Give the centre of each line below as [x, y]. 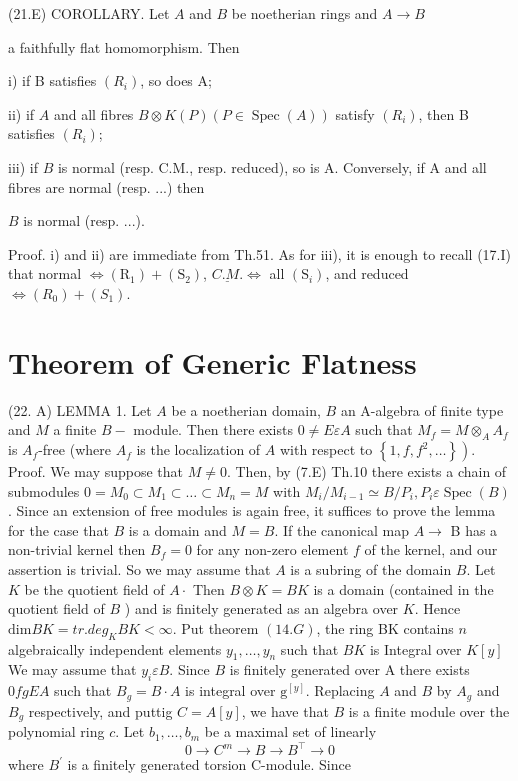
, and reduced [367, 273]
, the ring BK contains [385, 627]
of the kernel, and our [431, 549]
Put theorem [220, 627]
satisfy [355, 113]
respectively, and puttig [100, 710]
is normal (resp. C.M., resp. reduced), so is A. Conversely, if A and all [272, 166]
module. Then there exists [213, 429]
